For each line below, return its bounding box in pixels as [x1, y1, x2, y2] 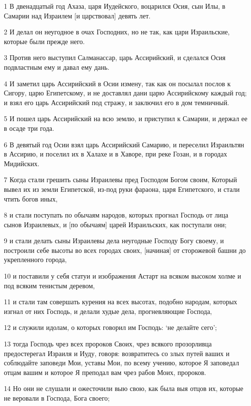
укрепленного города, [4, 254, 67, 265]
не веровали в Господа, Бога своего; [4, 393, 110, 403]
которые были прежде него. [4, 36, 85, 46]
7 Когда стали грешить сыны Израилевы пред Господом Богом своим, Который [4, 174, 237, 185]
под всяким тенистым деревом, [4, 280, 95, 290]
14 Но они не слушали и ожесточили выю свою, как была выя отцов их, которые [4, 383, 244, 393]
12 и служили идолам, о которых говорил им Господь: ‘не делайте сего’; [4, 322, 217, 332]
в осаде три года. [4, 123, 54, 133]
